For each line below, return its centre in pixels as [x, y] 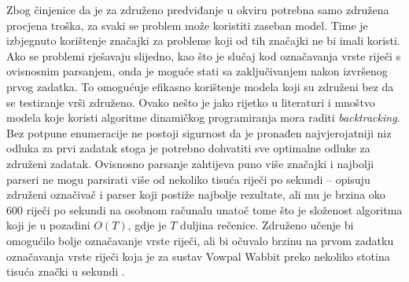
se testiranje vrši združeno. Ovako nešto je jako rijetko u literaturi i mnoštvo [191, 102]
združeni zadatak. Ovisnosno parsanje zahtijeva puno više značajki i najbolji [190, 163]
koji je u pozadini [48, 225]
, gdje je [147, 225]
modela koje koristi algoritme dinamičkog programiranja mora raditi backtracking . [203, 117]
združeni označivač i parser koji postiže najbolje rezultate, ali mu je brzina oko [196, 194]
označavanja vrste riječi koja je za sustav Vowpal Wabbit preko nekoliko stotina [198, 256]
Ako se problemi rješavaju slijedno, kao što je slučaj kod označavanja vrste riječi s [204, 55]
